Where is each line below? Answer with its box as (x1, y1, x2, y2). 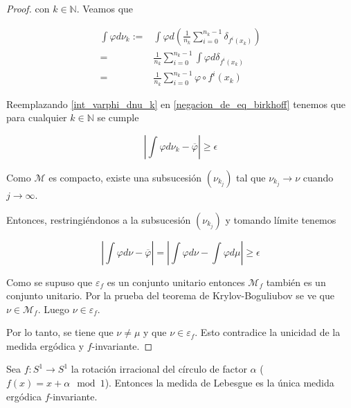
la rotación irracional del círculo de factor (71, 362, 247, 376)
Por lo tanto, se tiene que (6, 325, 114, 339)
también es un (266, 274, 326, 289)
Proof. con (6, 1, 50, 15)
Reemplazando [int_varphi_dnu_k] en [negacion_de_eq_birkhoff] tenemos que (6, 96, 346, 111)
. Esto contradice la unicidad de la (195, 325, 341, 339)
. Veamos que (76, 1, 134, 15)
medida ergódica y (6, 338, 84, 353)
